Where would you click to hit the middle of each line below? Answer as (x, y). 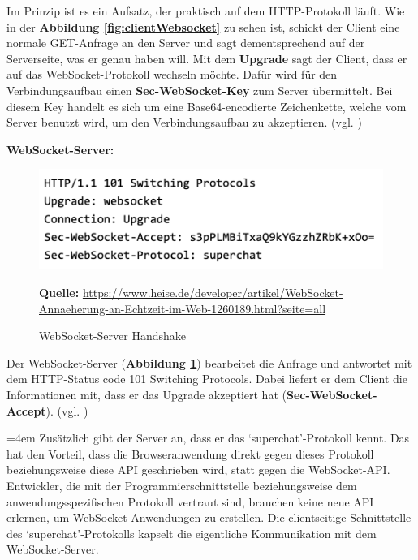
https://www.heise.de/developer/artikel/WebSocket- (213, 292)
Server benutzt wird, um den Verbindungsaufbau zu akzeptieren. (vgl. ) (184, 122)
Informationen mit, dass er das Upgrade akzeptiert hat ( (147, 394)
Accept (26, 410)
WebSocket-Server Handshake (112, 336)
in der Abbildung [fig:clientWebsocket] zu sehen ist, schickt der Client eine (203, 26)
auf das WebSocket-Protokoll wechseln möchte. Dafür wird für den (172, 74)
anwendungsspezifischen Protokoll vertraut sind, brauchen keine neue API (190, 501)
